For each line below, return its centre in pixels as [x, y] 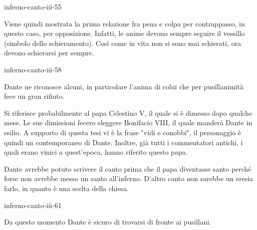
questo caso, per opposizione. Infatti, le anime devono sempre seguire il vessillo [125, 33]
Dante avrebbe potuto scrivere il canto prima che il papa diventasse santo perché [128, 168]
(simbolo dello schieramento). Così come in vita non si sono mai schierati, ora [123, 43]
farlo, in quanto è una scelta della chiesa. [66, 188]
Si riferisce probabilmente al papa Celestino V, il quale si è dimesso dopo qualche [128, 113]
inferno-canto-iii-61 [33, 205]
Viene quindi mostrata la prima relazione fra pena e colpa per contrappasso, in [125, 23]
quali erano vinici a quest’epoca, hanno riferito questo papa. [96, 152]
